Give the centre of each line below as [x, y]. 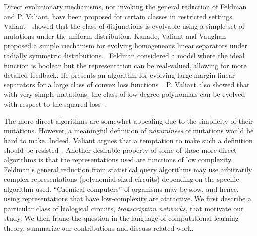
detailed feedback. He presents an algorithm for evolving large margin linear [120, 75]
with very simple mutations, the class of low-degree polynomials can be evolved [125, 94]
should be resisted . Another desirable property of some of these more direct [120, 150]
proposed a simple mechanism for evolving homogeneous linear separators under [126, 45]
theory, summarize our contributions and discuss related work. [99, 228]
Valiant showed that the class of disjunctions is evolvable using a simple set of [124, 26]
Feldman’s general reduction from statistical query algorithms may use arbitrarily [128, 169]
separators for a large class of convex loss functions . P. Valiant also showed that [127, 84]
